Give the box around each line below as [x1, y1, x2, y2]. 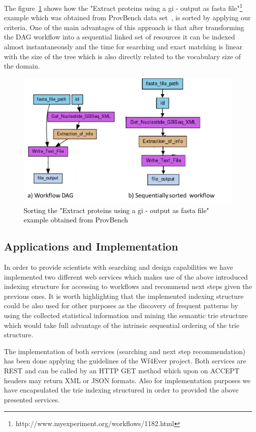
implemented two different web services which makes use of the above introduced [4, 271, 248, 282]
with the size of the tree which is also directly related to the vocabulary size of [4, 51, 241, 61]
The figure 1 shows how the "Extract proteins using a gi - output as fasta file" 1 [4, 1, 243, 13]
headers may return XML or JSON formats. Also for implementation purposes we [4, 375, 251, 385]
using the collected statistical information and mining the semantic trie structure [4, 310, 248, 320]
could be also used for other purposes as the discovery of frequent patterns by [4, 300, 238, 311]
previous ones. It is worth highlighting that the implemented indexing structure [4, 290, 244, 301]
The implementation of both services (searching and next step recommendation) [4, 346, 246, 356]
